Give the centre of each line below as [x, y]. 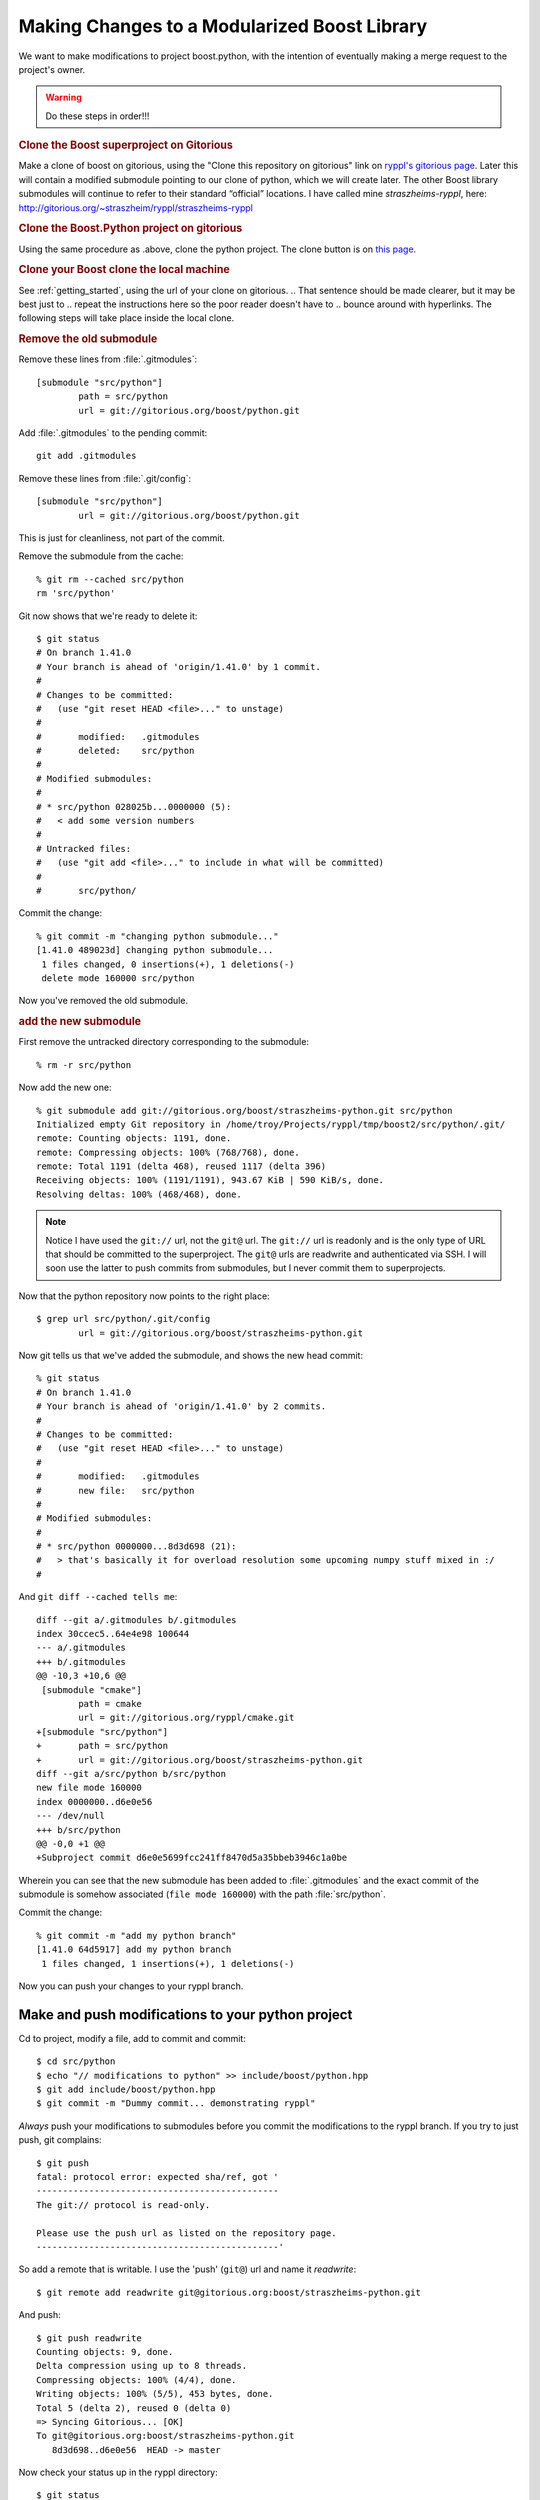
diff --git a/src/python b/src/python [131, 1773]
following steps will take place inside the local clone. [126, 318]
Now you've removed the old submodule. [103, 1001]
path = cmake [110, 1703]
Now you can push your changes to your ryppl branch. [131, 1986]
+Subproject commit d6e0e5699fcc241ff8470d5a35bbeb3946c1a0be [192, 1858]
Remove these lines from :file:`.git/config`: [105, 478]
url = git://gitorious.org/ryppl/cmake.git [186, 1718]
